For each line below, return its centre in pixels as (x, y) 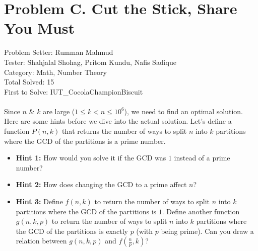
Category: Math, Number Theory (55, 72)
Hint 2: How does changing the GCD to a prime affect (101, 184)
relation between (41, 241)
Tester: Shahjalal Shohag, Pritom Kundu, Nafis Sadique (90, 62)
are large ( (59, 111)
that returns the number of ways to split (124, 131)
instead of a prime (202, 158)
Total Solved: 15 (29, 82)
